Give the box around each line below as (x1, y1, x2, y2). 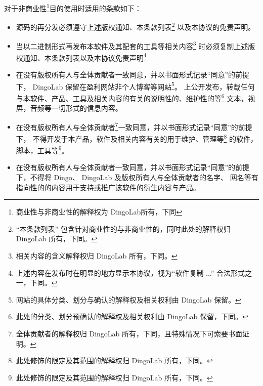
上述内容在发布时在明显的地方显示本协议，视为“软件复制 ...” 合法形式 (16, 267, 245, 278)
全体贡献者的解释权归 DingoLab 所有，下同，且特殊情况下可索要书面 (16, 328, 243, 338)
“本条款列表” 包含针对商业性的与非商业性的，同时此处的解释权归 (16, 223, 231, 234)
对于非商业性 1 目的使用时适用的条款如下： (4, 2, 142, 13)
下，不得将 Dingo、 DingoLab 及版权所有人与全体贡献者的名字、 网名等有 (16, 172, 258, 183)
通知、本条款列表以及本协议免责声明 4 (23, 51, 147, 63)
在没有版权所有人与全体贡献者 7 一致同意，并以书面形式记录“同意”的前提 (16, 120, 252, 132)
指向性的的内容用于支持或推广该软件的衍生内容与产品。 (16, 182, 200, 192)
